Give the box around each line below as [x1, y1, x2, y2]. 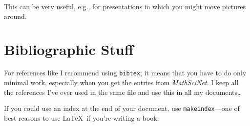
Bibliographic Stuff [4, 39, 134, 59]
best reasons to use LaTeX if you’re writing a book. [4, 112, 159, 123]
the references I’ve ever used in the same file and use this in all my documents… [4, 87, 242, 97]
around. [4, 11, 27, 21]
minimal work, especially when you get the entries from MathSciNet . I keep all [4, 77, 239, 87]
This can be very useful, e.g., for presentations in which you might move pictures [4, 1, 246, 11]
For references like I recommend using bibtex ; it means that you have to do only [4, 68, 247, 78]
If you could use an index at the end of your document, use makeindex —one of [4, 103, 240, 113]
